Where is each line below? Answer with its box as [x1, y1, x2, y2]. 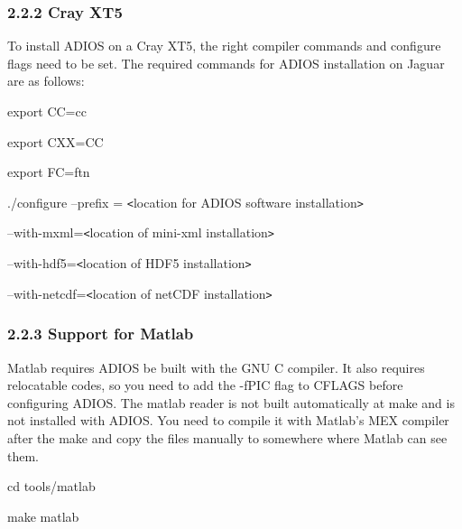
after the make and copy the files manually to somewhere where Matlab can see [7, 429, 448, 447]
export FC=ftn [7, 162, 90, 181]
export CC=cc [7, 102, 87, 120]
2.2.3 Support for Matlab [7, 322, 194, 345]
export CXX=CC [7, 132, 104, 151]
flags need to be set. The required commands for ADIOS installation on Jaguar [7, 53, 445, 72]
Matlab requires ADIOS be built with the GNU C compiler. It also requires [7, 357, 425, 376]
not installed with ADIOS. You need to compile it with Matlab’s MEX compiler [7, 411, 449, 430]
